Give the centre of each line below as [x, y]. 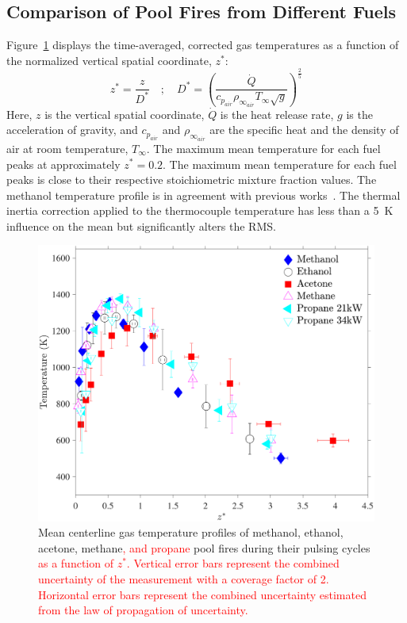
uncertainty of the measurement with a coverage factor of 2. [184, 579]
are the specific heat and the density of [304, 130]
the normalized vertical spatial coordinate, [109, 60]
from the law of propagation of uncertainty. [143, 610]
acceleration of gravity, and [72, 130]
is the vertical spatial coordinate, [125, 114]
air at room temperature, [67, 148]
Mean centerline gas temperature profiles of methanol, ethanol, [191, 532]
